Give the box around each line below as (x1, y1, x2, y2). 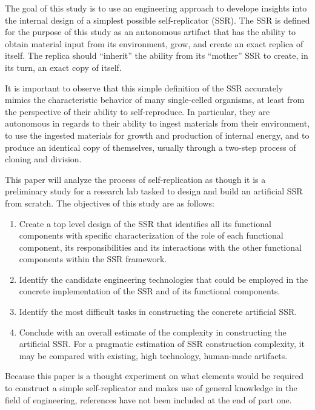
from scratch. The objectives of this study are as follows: (5, 196, 214, 209)
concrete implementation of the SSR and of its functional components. (19, 285, 280, 297)
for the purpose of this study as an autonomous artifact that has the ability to (5, 25, 296, 38)
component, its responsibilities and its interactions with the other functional (19, 240, 302, 253)
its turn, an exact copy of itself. (5, 61, 122, 73)
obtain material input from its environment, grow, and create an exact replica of (5, 37, 303, 50)
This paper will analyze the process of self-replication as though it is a (5, 173, 266, 185)
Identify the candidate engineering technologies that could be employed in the (19, 273, 308, 285)
